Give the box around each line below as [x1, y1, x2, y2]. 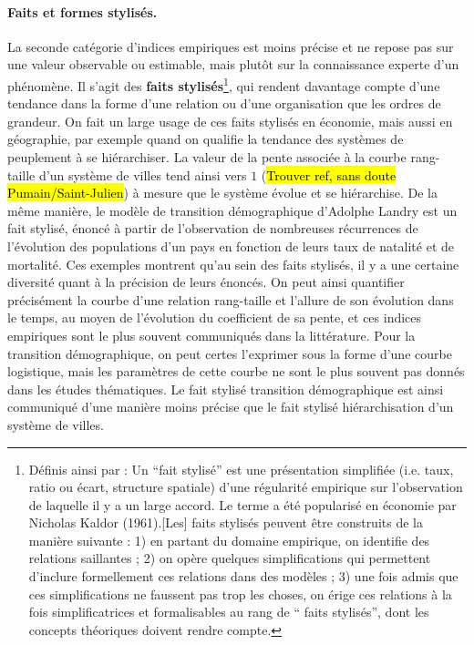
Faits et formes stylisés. [7, 2, 158, 21]
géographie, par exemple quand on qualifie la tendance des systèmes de [7, 129, 404, 148]
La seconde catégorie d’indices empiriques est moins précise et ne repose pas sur [7, 36, 454, 56]
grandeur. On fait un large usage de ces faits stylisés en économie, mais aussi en [7, 111, 453, 130]
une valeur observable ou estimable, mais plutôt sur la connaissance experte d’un [7, 55, 459, 74]
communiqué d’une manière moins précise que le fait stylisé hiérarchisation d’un [7, 397, 454, 416]
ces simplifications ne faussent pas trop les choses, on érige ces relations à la [28, 584, 452, 603]
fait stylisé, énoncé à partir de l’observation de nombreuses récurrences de [7, 219, 418, 238]
